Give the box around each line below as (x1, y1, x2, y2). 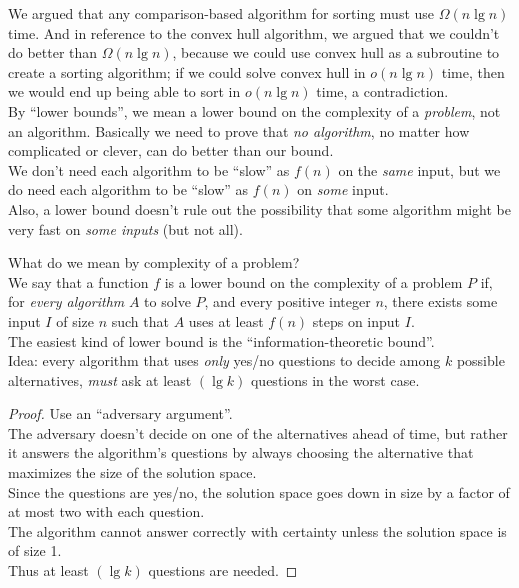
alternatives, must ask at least (8, 369, 192, 390)
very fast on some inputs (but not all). (8, 218, 243, 239)
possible (456, 350, 505, 371)
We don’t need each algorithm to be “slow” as (8, 159, 290, 180)
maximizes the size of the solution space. (8, 462, 257, 483)
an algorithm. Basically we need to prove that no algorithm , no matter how (8, 120, 470, 141)
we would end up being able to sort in (8, 81, 241, 102)
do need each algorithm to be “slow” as (8, 179, 249, 200)
